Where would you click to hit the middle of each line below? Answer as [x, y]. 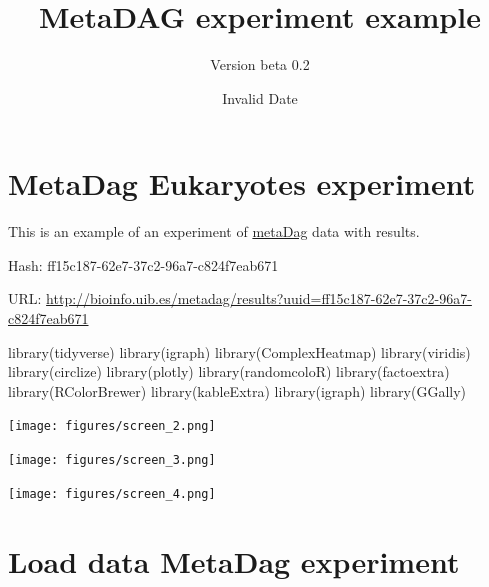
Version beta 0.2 [260, 64]
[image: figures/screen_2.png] [112, 426]
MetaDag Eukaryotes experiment [242, 183]
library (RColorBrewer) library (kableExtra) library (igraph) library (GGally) [237, 390]
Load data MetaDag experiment [234, 560]
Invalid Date [260, 97]
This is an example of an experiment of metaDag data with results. [214, 231]
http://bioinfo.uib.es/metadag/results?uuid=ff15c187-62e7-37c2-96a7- [259, 298]
